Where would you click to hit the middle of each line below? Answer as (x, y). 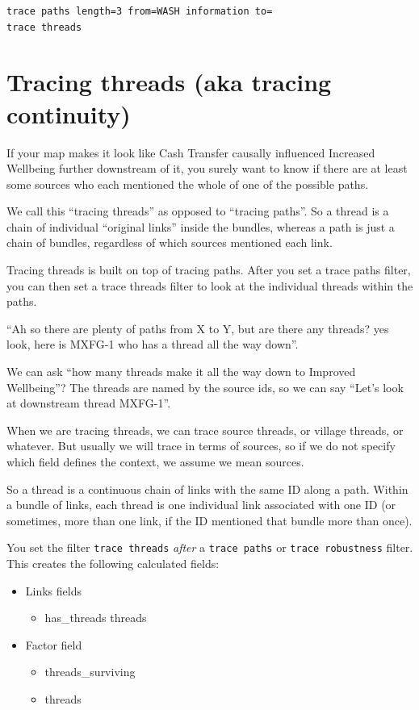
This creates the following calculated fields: (113, 564)
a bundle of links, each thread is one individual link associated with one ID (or (201, 505)
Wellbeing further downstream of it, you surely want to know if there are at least (207, 168)
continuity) (69, 113)
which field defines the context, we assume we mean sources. (155, 461)
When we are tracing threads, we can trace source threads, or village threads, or (205, 430)
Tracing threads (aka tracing (169, 82)
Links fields (53, 590)
